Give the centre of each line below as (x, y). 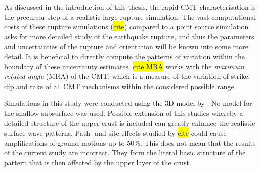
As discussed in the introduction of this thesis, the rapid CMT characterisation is (130, 7)
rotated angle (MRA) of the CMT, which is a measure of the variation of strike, (127, 76)
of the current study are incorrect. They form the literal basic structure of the (125, 153)
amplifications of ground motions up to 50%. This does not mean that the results (130, 142)
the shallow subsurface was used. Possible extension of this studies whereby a (124, 113)
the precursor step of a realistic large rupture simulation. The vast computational (130, 16)
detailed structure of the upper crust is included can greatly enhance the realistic (130, 123)
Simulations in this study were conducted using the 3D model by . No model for (128, 103)
